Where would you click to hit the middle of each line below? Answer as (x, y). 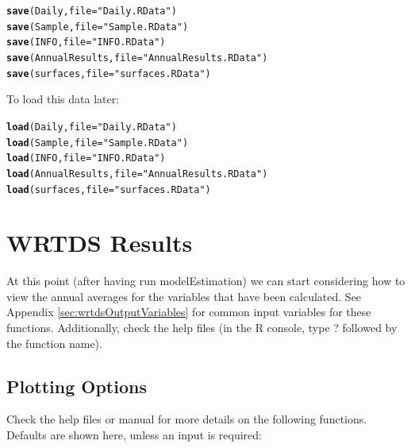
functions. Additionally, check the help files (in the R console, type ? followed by (202, 328)
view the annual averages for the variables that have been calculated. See (184, 296)
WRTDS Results (100, 243)
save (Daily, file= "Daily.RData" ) (92, 11)
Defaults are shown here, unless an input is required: (134, 435)
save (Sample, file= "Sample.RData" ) (98, 27)
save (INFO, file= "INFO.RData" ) (86, 42)
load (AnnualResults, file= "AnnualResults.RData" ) (137, 174)
